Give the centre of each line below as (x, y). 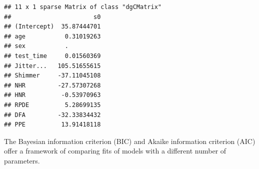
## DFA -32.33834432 (52, 115)
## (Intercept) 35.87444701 (52, 27)
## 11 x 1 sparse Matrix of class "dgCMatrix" (83, 7)
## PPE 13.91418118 (52, 125)
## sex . (36, 46)
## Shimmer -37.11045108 (52, 76)
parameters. (22, 160)
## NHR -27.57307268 (52, 85)
